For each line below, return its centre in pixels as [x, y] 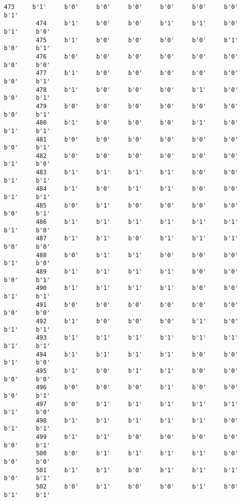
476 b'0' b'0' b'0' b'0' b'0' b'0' [137, 56]
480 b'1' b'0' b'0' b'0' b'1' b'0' [137, 123]
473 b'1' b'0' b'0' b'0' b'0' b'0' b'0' [121, 7]
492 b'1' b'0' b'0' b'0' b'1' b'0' [137, 321]
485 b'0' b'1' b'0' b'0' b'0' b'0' [137, 205]
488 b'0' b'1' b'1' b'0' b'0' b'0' [137, 255]
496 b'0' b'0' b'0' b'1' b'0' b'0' [137, 388]
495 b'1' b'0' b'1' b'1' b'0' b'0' [137, 371]
